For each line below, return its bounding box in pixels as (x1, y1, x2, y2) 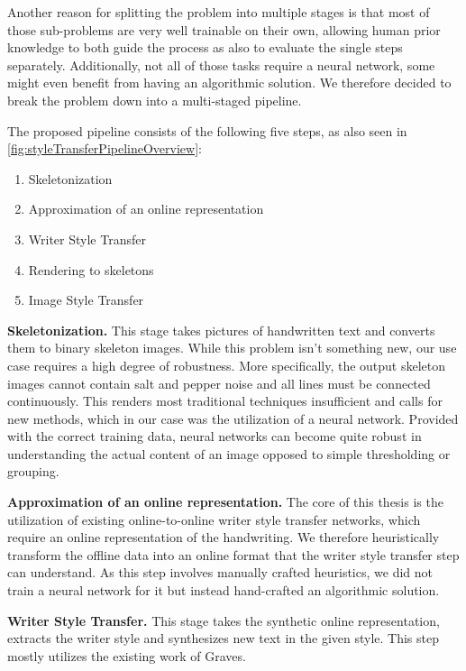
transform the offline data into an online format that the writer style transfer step (7, 545, 460, 564)
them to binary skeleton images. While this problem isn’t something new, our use (7, 338, 457, 357)
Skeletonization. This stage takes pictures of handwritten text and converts (7, 320, 435, 339)
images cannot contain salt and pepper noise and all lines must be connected (7, 373, 431, 392)
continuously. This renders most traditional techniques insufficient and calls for (7, 391, 443, 410)
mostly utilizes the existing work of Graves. (7, 646, 246, 665)
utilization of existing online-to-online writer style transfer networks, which (7, 510, 421, 529)
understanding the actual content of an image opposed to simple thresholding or (7, 444, 451, 463)
